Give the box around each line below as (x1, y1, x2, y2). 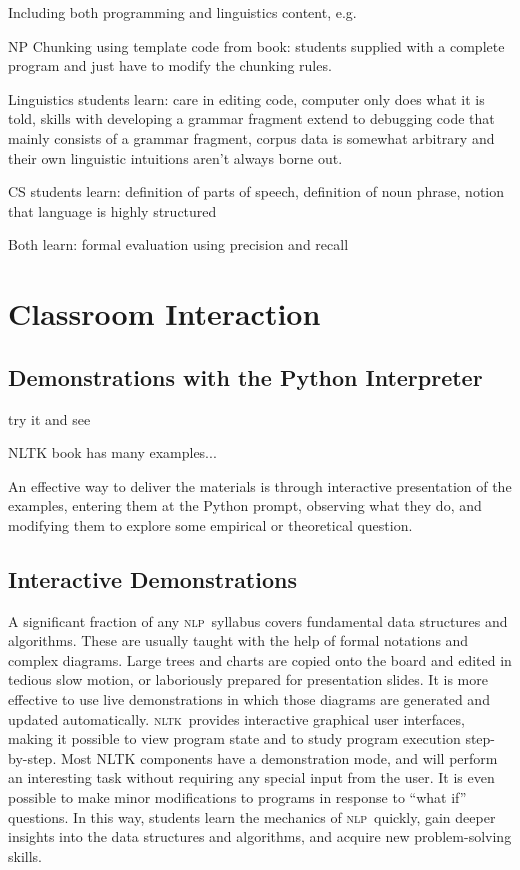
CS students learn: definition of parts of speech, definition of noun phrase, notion (8, 181, 505, 202)
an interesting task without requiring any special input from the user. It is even (8, 767, 495, 788)
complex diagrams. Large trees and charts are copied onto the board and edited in (8, 649, 512, 670)
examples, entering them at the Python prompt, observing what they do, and (8, 495, 482, 516)
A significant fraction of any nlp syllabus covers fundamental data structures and (8, 610, 508, 631)
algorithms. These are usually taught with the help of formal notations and (8, 630, 469, 651)
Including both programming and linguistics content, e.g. (8, 2, 357, 22)
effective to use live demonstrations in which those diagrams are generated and (8, 689, 490, 710)
